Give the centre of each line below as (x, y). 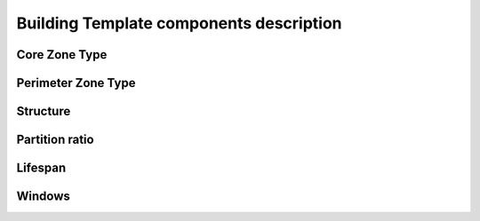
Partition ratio (55, 140)
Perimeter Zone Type (76, 83)
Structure (44, 111)
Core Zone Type (62, 55)
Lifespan (41, 168)
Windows (43, 197)
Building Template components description (179, 23)
